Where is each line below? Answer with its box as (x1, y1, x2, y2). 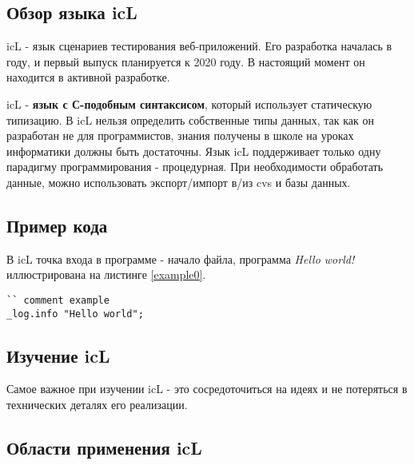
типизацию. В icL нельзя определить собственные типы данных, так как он (6, 111, 374, 128)
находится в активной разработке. (6, 69, 170, 85)
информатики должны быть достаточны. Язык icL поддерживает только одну (6, 142, 381, 159)
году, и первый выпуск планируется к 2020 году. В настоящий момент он (6, 53, 365, 70)
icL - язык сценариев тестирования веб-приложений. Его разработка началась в (6, 38, 392, 54)
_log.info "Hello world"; (6, 308, 144, 320)
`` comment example (6, 294, 109, 306)
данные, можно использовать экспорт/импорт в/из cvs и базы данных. (6, 173, 351, 190)
